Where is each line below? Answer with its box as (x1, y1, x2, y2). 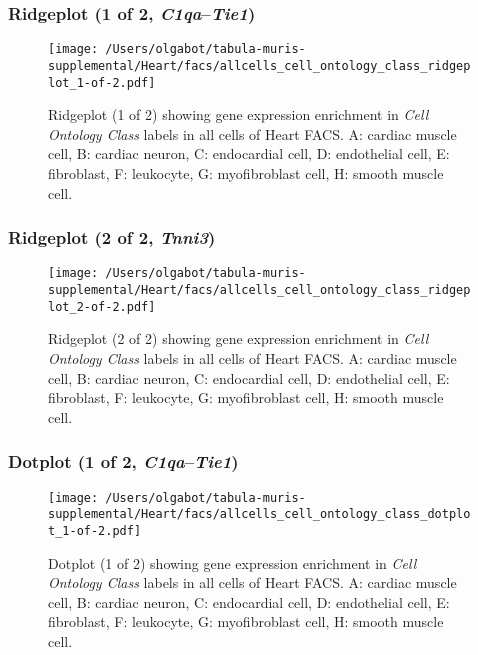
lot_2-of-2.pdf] (48, 299, 156, 314)
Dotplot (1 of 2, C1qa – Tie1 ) (8, 449, 239, 474)
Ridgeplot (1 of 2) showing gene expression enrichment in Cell (48, 104, 429, 125)
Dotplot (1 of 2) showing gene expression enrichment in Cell (48, 552, 417, 573)
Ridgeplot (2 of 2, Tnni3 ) (8, 225, 216, 250)
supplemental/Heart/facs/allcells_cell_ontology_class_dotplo (48, 507, 471, 522)
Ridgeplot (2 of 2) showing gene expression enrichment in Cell (48, 328, 429, 349)
